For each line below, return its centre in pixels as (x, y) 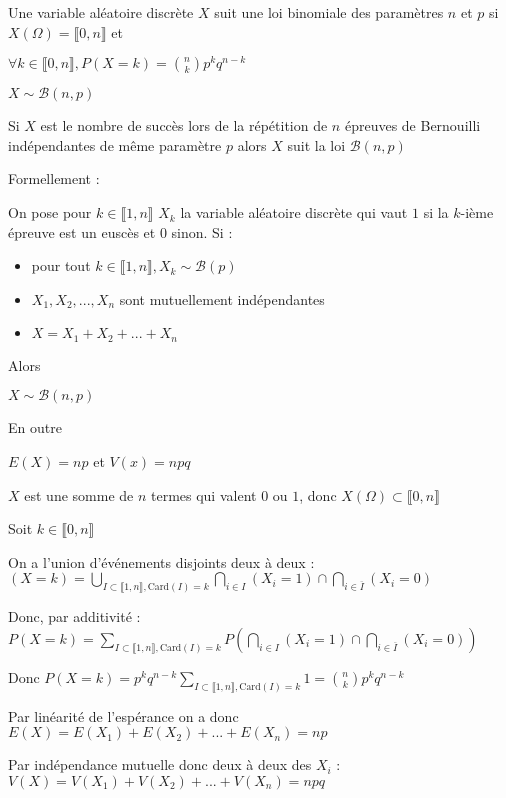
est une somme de (79, 494)
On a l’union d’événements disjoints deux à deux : (161, 561)
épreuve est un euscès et (82, 231)
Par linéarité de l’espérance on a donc (123, 715)
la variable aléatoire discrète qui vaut (294, 212)
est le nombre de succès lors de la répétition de (184, 125)
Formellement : (54, 178)
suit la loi (316, 144)
